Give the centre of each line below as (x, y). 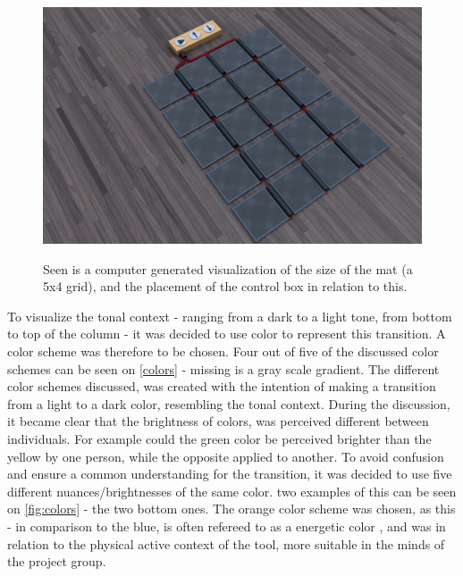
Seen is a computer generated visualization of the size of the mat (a (228, 268)
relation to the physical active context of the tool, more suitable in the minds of (226, 543)
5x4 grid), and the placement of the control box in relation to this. (225, 286)
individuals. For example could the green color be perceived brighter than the (219, 438)
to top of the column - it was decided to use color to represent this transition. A (227, 334)
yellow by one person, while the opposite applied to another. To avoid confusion (226, 456)
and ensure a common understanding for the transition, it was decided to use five (230, 474)
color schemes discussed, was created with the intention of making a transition (222, 386)
